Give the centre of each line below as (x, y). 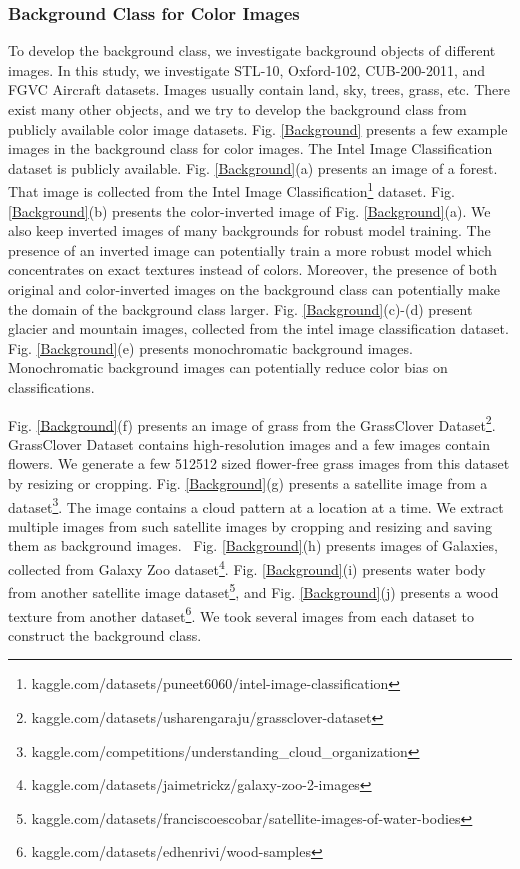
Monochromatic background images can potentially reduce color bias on (228, 367)
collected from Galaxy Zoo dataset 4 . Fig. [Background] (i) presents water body (247, 567)
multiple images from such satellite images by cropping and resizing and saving (250, 525)
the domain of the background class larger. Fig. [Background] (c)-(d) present (240, 308)
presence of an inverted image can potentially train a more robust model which (250, 249)
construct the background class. (105, 634)
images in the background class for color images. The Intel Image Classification (250, 148)
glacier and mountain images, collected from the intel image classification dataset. (258, 328)
